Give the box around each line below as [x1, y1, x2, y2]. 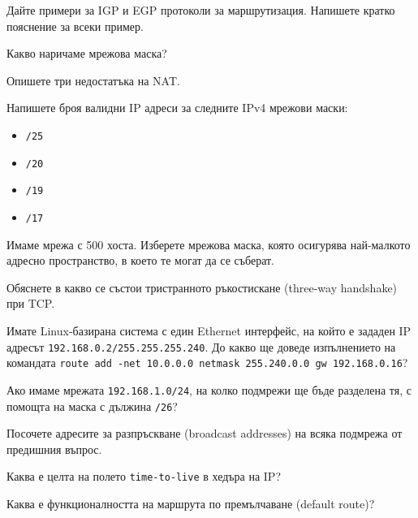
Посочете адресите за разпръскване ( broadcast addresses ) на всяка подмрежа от [6, 425, 403, 442]
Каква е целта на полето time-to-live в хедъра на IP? [6, 468, 282, 485]
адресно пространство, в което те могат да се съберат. [6, 252, 275, 269]
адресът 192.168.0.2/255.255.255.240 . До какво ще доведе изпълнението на [6, 338, 396, 355]
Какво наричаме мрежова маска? [6, 45, 167, 62]
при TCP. [6, 295, 55, 312]
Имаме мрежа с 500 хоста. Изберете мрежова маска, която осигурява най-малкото [6, 235, 411, 253]
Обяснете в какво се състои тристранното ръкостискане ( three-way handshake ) [6, 278, 398, 296]
